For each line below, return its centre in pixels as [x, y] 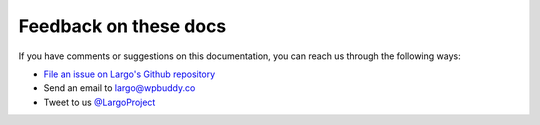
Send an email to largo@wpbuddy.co [119, 88]
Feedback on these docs [122, 26]
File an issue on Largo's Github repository [129, 74]
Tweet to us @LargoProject [99, 102]
